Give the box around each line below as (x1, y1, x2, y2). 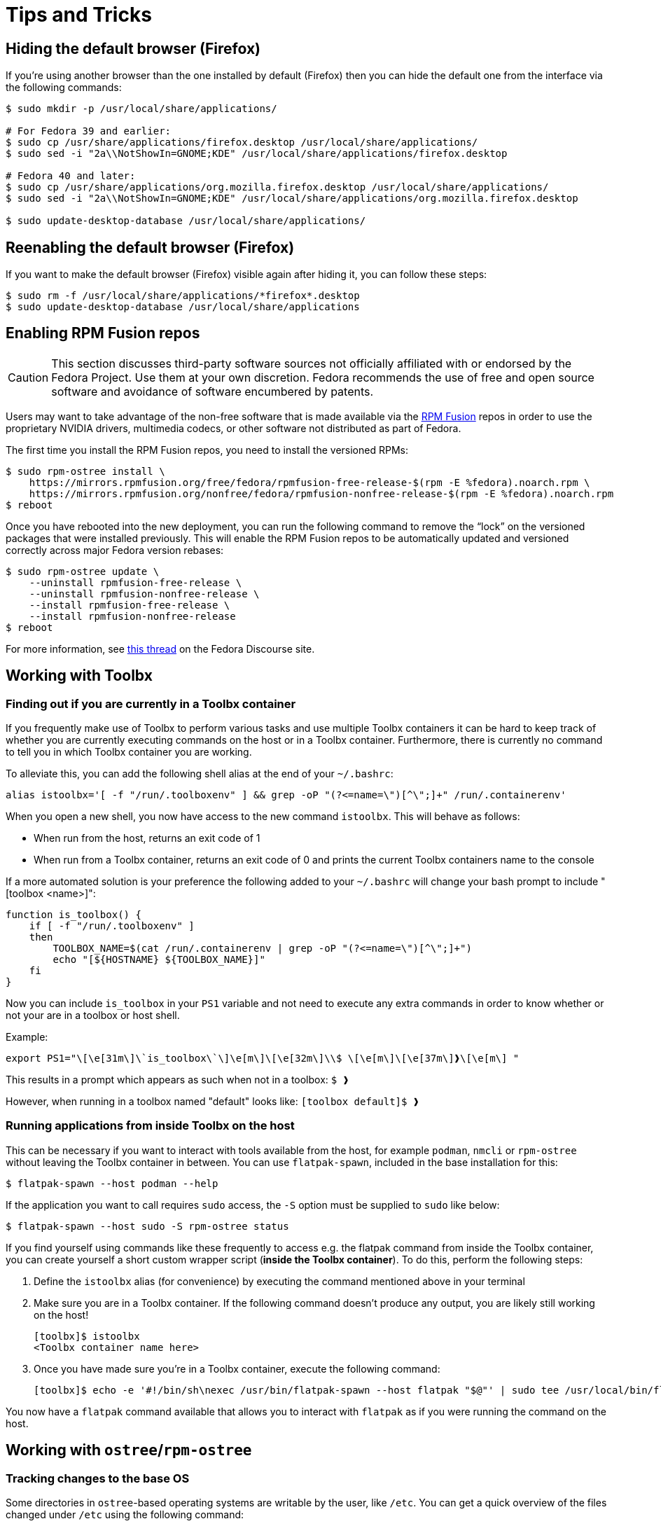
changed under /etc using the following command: (6, 1508, 244, 1521)
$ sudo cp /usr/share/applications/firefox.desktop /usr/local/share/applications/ (6, 137, 478, 148)
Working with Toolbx (6, 667, 153, 685)
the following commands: (6, 81, 122, 94)
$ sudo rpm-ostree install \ (6, 465, 165, 477)
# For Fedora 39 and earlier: (6, 125, 172, 137)
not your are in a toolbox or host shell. (6, 1009, 180, 1022)
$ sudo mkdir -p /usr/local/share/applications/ (6, 103, 277, 115)
